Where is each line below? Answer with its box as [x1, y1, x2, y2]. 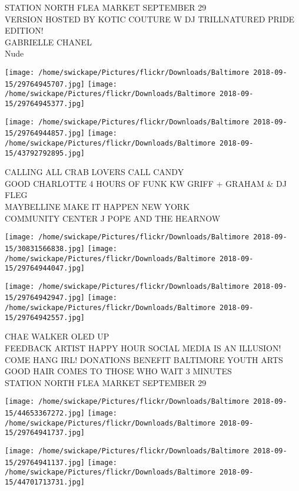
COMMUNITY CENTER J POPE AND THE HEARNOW [5, 212, 221, 224]
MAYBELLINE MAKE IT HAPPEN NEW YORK [5, 200, 190, 212]
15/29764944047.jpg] [5, 264, 85, 273]
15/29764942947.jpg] [5, 294, 85, 302]
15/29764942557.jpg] [5, 313, 85, 322]
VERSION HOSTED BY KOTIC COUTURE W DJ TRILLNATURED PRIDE [5, 12, 295, 25]
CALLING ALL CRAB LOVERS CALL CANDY [5, 166, 184, 178]
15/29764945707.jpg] [5, 80, 85, 88]
